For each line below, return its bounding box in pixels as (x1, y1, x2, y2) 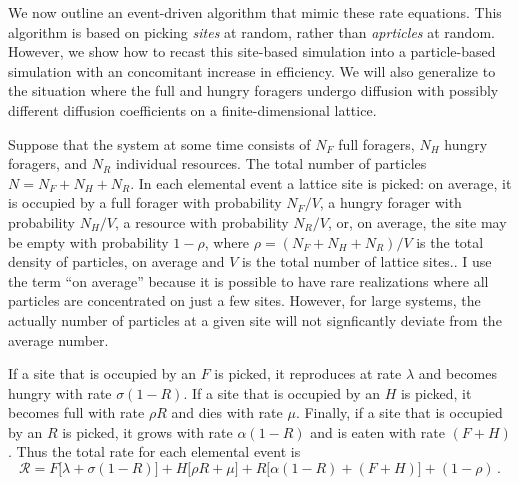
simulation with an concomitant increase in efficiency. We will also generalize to (8, 60, 496, 81)
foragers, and (8, 153, 88, 174)
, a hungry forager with (319, 192, 462, 213)
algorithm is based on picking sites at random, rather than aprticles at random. (8, 21, 495, 42)
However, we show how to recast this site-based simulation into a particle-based (8, 41, 496, 62)
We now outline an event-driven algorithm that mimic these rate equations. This (8, 2, 502, 22)
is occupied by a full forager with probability (8, 192, 282, 213)
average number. (8, 329, 109, 350)
